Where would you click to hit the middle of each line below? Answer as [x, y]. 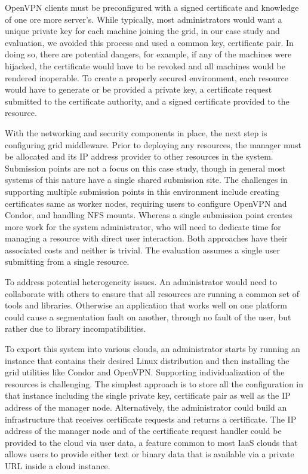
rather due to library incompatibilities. [76, 328]
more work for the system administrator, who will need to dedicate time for [143, 226]
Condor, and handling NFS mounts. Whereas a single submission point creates [149, 215]
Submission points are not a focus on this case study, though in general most [145, 168]
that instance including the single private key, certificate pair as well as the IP [148, 395]
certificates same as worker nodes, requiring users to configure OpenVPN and [146, 203]
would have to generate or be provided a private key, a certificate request [138, 89]
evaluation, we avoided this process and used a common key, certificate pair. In [149, 42]
